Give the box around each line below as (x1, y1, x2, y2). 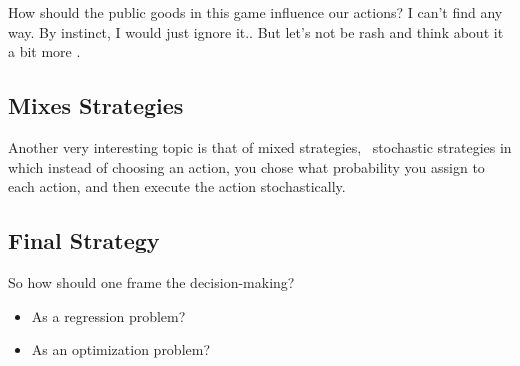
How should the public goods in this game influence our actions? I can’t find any (8, 2, 503, 22)
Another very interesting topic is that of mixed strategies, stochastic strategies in (8, 136, 512, 157)
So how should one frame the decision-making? (8, 271, 295, 292)
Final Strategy (8, 225, 160, 256)
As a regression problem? (31, 305, 186, 326)
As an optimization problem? (31, 339, 211, 360)
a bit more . (8, 41, 81, 62)
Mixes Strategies (8, 90, 184, 121)
